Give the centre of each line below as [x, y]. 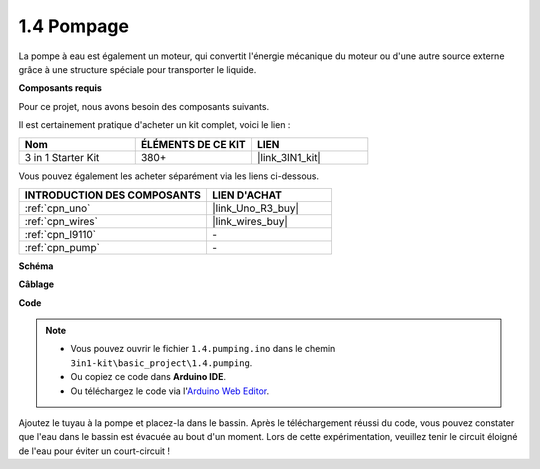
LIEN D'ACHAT [246, 195]
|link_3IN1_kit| [289, 157]
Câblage [36, 284]
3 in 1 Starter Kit [62, 157]
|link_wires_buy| [250, 221]
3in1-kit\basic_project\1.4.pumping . [161, 362]
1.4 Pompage [74, 26]
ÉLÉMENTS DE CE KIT [193, 144]
